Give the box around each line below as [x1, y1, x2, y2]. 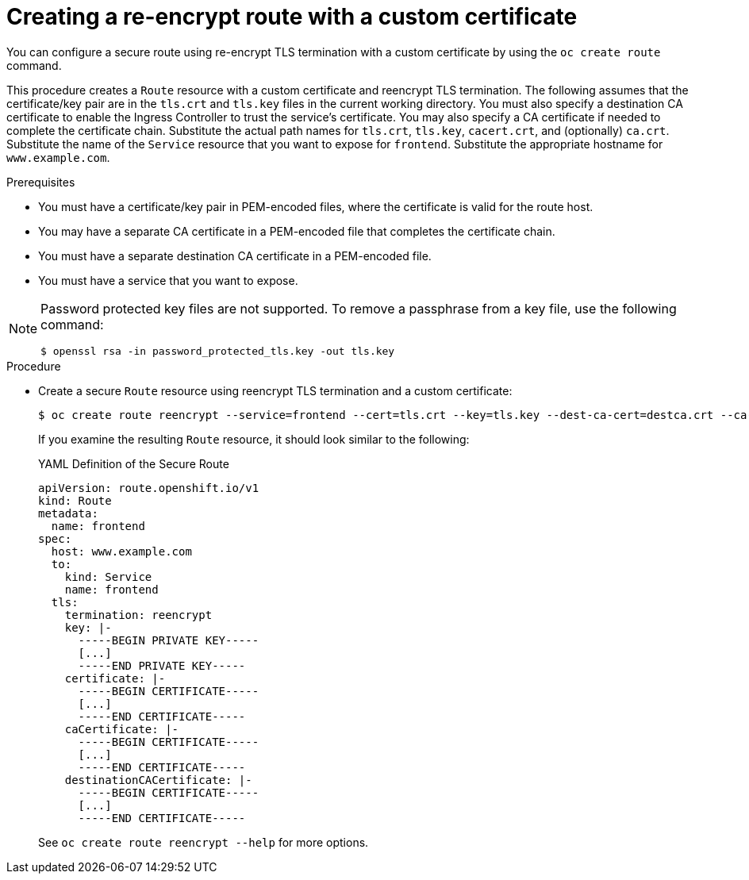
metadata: [38, 506, 98, 520]
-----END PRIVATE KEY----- [78, 659, 246, 672]
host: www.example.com [51, 544, 192, 558]
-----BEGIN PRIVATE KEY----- [78, 633, 259, 647]
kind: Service [64, 570, 152, 583]
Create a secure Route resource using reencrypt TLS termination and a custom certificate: [38, 383, 513, 398]
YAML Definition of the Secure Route [38, 456, 229, 471]
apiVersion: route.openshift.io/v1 [38, 481, 259, 494]
